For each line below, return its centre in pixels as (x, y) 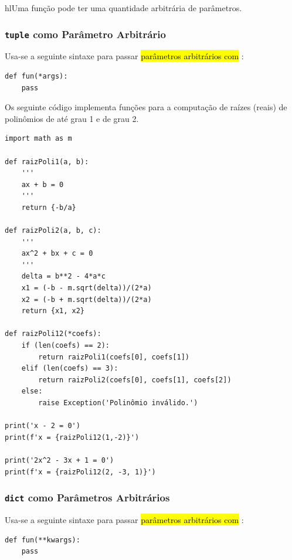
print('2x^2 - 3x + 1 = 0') (60, 460)
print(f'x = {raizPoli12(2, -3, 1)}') (80, 472)
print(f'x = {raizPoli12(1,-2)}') (72, 437)
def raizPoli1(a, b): (47, 162)
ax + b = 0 (43, 184)
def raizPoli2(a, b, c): (53, 231)
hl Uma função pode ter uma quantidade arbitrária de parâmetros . (123, 8)
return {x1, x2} (53, 311)
